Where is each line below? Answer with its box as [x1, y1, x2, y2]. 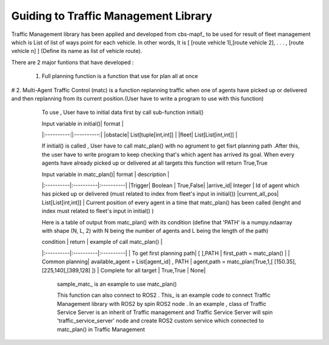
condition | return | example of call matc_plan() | [41, 238, 163, 246]
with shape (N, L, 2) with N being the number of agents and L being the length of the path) [41, 227, 269, 234]
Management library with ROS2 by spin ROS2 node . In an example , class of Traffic [57, 300, 267, 307]
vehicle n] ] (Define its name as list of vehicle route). [11, 48, 143, 55]
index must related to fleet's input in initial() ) [41, 207, 154, 215]
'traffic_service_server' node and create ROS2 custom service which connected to [57, 317, 264, 324]
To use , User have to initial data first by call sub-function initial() [41, 108, 204, 116]
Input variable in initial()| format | [41, 119, 124, 127]
